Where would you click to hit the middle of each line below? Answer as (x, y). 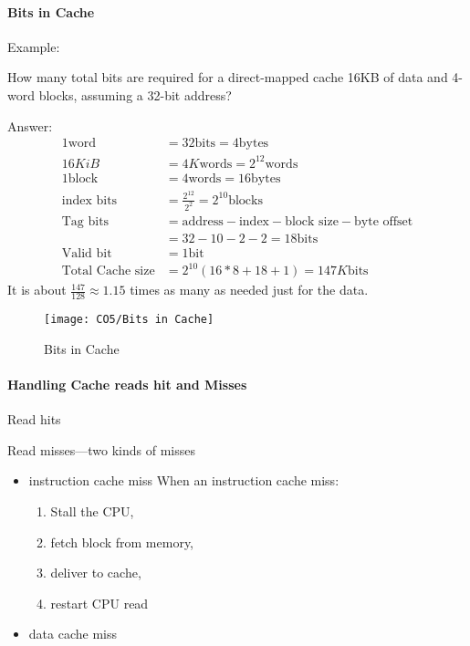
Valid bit (87, 253)
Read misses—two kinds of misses (102, 449)
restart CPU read (99, 603)
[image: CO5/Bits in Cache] (129, 320)
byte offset (384, 221)
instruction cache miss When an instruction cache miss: (184, 480)
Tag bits (85, 221)
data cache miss (73, 634)
